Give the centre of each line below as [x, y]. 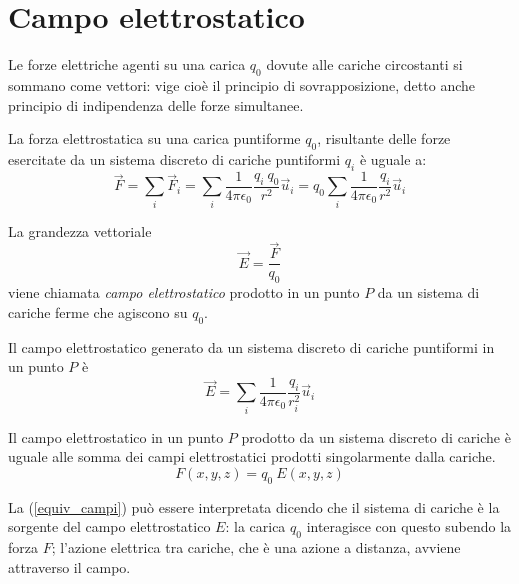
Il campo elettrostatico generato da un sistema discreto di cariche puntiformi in [251, 346]
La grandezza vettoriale [80, 230]
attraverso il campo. [69, 566]
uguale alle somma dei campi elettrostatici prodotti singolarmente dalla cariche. [252, 456]
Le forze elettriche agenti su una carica [127, 64]
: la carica [255, 526]
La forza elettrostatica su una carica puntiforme [154, 138]
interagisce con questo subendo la [409, 526]
